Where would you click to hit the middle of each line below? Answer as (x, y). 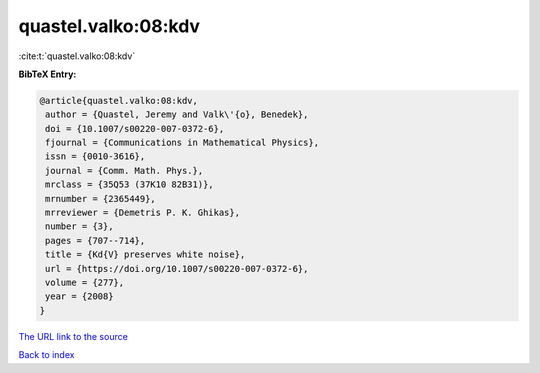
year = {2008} (79, 296)
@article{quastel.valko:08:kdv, (119, 100)
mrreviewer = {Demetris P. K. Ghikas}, (142, 213)
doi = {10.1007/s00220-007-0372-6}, (135, 128)
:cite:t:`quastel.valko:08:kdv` (77, 56)
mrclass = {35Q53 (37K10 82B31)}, (129, 184)
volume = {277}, (85, 282)
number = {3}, (79, 226)
